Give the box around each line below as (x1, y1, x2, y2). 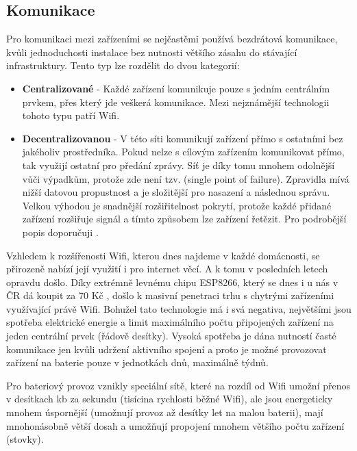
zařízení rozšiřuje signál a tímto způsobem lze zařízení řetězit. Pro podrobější (22, 211, 347, 226)
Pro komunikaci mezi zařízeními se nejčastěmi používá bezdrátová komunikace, (6, 31, 338, 46)
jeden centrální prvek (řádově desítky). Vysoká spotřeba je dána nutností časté (6, 328, 336, 343)
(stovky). (6, 432, 44, 446)
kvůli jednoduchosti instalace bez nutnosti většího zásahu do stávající (6, 44, 297, 59)
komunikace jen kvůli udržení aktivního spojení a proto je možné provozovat (6, 342, 327, 356)
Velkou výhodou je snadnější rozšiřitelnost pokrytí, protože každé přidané (22, 198, 332, 212)
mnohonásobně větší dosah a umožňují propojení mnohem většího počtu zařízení (6, 418, 345, 433)
